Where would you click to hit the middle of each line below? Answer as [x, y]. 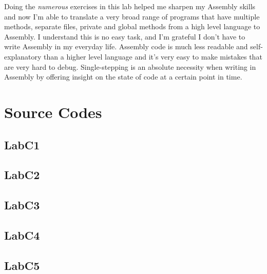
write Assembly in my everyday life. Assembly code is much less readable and [126, 46]
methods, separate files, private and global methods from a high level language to [132, 26]
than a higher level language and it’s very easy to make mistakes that [153, 56]
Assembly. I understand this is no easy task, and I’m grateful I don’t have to [125, 36]
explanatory [23, 56]
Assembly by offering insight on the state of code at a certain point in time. [123, 77]
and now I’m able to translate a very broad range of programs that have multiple [132, 16]
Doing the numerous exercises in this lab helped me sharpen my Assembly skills [130, 6]
